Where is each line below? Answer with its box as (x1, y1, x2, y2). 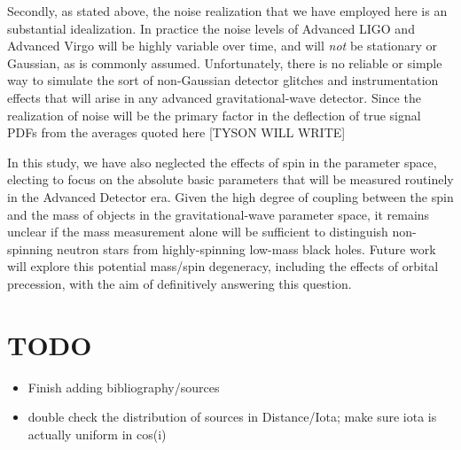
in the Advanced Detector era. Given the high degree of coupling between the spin (7, 187, 454, 206)
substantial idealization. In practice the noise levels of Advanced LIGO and (7, 19, 415, 37)
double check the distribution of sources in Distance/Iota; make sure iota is (27, 407, 437, 426)
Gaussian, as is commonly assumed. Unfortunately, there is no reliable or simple (7, 53, 442, 72)
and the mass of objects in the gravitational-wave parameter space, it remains (7, 205, 430, 223)
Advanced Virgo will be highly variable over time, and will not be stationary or (7, 36, 438, 55)
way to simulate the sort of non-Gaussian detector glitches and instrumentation (7, 71, 439, 89)
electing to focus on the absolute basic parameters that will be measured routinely (7, 170, 454, 189)
